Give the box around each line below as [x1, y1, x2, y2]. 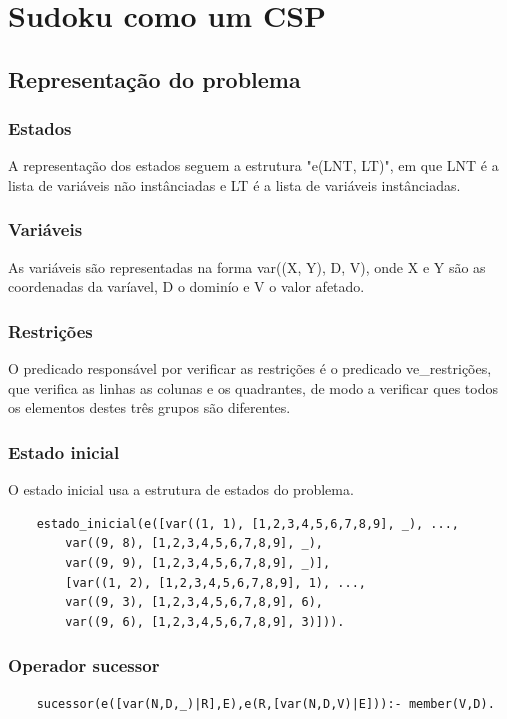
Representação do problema [8, 63, 301, 94]
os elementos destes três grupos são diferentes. [8, 397, 291, 418]
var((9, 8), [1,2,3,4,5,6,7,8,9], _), [65, 536, 323, 551]
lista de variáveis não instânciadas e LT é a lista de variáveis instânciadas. [8, 174, 461, 195]
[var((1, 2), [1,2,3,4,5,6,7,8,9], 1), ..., [65, 575, 366, 590]
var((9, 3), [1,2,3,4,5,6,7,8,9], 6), [65, 595, 323, 610]
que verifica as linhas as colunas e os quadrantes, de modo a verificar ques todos [8, 377, 498, 398]
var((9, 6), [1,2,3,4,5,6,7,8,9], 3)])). [65, 614, 345, 629]
